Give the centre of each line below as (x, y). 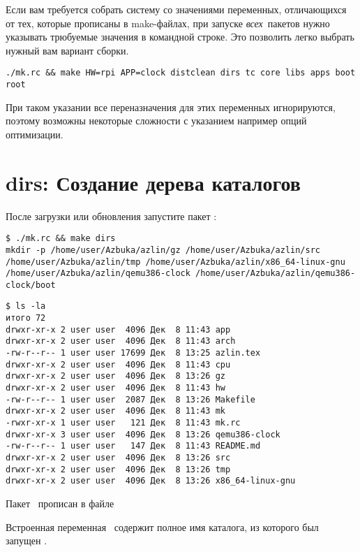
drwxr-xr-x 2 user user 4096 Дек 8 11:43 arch (121, 341)
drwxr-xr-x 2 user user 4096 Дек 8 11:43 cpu (118, 364)
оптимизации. (35, 134)
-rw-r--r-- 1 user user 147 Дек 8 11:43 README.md (133, 446)
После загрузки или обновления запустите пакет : (111, 216)
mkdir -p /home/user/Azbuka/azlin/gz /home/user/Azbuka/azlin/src (163, 250)
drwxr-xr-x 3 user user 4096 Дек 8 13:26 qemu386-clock (143, 434)
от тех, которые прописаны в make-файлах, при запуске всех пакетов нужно (168, 23)
